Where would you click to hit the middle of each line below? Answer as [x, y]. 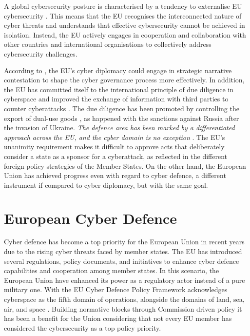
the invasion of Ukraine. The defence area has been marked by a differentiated [119, 128]
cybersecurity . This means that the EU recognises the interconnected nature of [123, 15]
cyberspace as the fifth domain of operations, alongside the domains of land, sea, [124, 299]
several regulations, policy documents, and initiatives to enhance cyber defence [122, 261]
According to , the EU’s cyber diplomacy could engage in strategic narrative [118, 70]
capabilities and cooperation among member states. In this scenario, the [112, 270]
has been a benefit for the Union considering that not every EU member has [118, 318]
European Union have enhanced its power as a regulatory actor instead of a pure [125, 280]
